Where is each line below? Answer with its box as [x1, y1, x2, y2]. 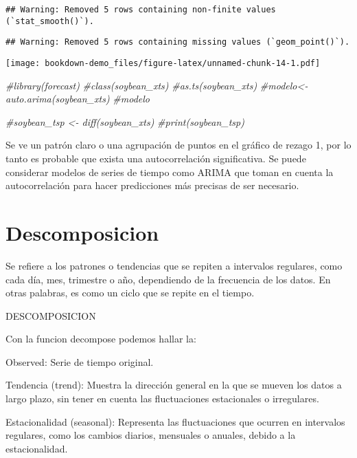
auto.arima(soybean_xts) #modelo [5, 91, 150, 106]
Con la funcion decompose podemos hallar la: [5, 331, 196, 346]
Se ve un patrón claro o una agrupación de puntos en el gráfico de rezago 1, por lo [5, 138, 352, 152]
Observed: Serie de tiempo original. [5, 354, 154, 369]
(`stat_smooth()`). [5, 16, 94, 26]
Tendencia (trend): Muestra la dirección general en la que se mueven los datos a [5, 378, 342, 392]
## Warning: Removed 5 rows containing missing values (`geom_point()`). [5, 37, 350, 47]
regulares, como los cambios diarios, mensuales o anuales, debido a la [5, 428, 296, 442]
